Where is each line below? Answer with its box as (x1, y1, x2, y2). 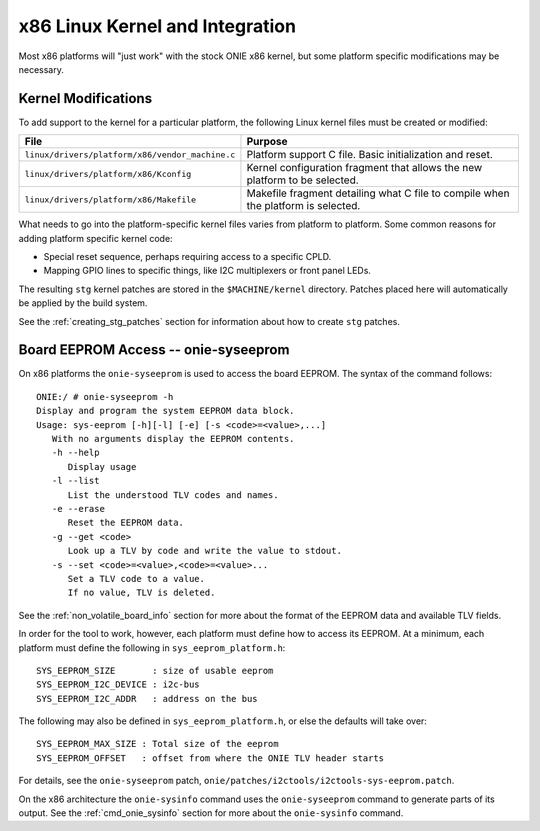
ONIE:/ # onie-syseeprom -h (36, 391, 174, 402)
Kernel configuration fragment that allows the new (246, 161, 483, 175)
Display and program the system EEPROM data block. (36, 405, 295, 417)
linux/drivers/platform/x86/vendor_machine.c (24, 149, 236, 160)
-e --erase (51, 503, 105, 514)
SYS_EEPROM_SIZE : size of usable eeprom (36, 665, 274, 676)
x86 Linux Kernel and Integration (18, 15, 297, 37)
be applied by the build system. (18, 297, 148, 309)
